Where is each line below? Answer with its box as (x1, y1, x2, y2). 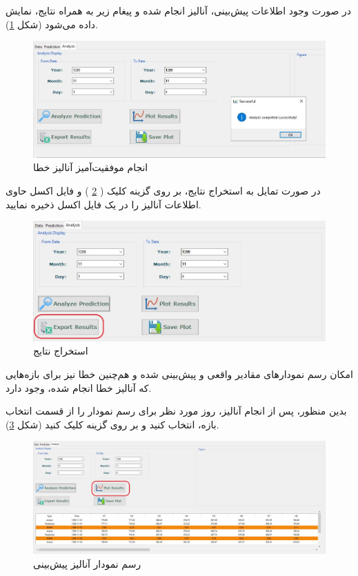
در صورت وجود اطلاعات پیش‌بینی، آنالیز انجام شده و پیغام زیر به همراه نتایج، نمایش (6, 3, 351, 17)
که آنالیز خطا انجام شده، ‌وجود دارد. (6, 380, 152, 395)
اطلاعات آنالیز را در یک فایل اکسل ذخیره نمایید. (6, 197, 201, 211)
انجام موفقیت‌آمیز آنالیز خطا (33, 160, 148, 175)
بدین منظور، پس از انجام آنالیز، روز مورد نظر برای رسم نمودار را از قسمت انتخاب (6, 404, 347, 418)
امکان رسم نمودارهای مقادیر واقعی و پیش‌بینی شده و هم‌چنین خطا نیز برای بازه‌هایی (6, 367, 353, 381)
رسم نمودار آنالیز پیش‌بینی (33, 557, 141, 570)
